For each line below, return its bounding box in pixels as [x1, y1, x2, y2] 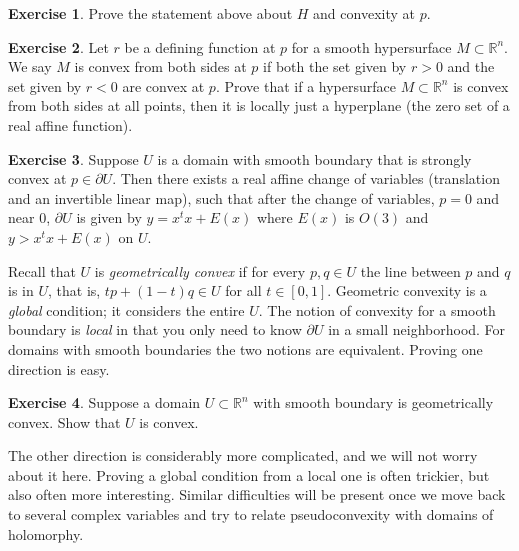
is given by [76, 207, 142, 228]
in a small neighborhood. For [328, 319, 506, 340]
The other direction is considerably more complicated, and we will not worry [8, 445, 478, 466]
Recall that [8, 260, 76, 281]
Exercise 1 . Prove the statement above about [8, 3, 293, 23]
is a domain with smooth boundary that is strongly [157, 148, 472, 169]
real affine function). [8, 114, 133, 135]
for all [225, 280, 262, 301]
